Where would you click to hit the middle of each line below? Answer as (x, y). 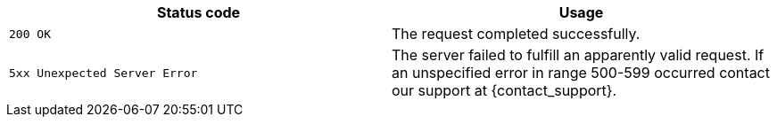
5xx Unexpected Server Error (103, 73)
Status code (198, 12)
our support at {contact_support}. (504, 90)
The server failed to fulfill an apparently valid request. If (578, 55)
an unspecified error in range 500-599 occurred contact (581, 73)
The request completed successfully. (516, 34)
